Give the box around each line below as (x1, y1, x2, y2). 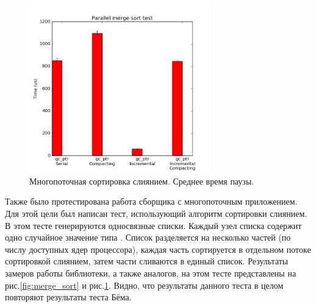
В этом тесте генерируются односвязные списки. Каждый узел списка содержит (5, 219, 302, 231)
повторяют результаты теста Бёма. (5, 291, 132, 303)
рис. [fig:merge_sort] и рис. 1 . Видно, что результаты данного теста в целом (5, 278, 284, 291)
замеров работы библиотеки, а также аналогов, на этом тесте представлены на (5, 266, 296, 279)
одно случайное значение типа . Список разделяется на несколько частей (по (5, 231, 291, 244)
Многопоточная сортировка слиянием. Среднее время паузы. (29, 174, 254, 187)
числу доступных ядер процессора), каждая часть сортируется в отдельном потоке (5, 242, 311, 255)
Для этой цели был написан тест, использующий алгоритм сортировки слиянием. (5, 206, 307, 219)
